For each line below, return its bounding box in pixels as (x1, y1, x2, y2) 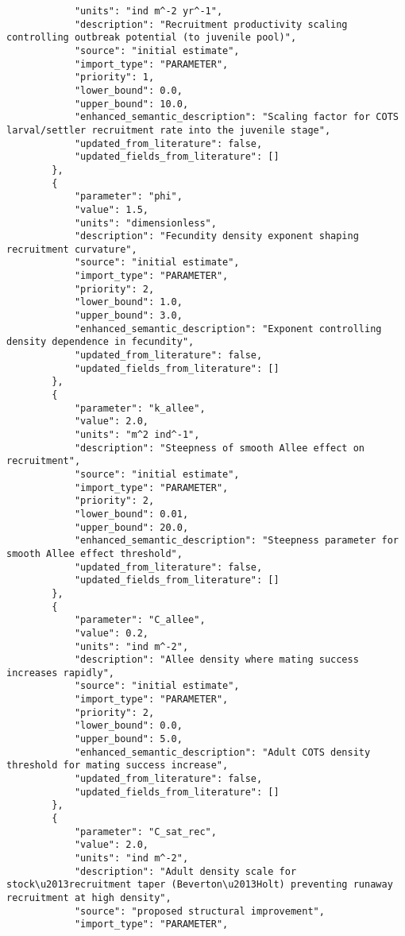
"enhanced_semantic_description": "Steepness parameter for (74, 535, 399, 547)
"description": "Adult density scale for (74, 865, 297, 877)
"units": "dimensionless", (74, 217, 217, 229)
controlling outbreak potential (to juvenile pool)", (6, 32, 297, 44)
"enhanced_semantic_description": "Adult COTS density (74, 746, 371, 758)
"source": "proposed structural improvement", (74, 905, 325, 917)
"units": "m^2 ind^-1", (74, 429, 200, 440)
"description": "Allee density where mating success (74, 654, 359, 666)
